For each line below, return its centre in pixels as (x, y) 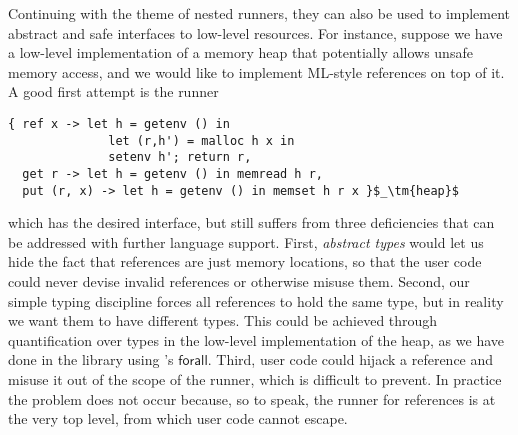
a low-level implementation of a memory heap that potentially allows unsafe (240, 52)
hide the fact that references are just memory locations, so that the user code (245, 261)
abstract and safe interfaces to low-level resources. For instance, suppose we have (255, 32)
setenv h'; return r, (180, 157)
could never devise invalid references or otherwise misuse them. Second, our (239, 281)
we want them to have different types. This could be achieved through (223, 320)
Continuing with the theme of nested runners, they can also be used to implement (259, 13)
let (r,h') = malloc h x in (201, 140)
